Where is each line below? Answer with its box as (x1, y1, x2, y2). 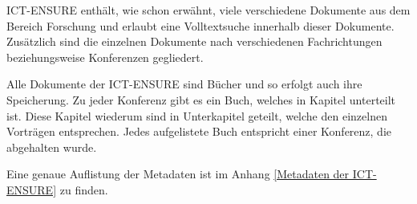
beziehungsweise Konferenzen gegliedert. (6, 48, 204, 65)
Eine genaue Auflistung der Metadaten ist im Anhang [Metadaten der (6, 165, 350, 182)
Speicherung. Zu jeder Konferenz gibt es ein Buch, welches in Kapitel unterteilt (6, 91, 396, 108)
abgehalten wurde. (6, 138, 97, 155)
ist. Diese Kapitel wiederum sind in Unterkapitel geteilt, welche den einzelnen (6, 107, 387, 124)
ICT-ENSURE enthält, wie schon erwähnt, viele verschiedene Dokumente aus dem (6, 2, 411, 18)
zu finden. (59, 181, 108, 198)
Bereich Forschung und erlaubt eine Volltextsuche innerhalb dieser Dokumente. (6, 17, 395, 34)
